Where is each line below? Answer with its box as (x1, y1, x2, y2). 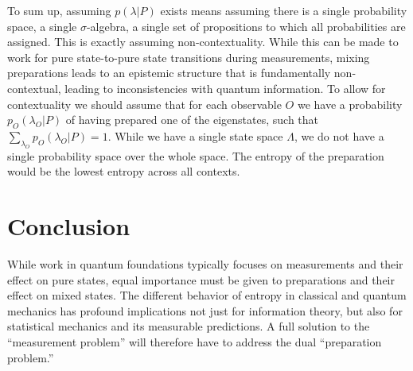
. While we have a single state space (107, 127, 283, 144)
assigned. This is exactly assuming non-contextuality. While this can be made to (7, 33, 399, 50)
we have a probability (297, 95, 403, 112)
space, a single (7, 17, 77, 34)
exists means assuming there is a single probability (160, 2, 407, 18)
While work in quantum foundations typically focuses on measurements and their (7, 256, 403, 272)
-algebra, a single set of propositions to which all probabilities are (86, 17, 406, 34)
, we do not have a (294, 127, 384, 144)
